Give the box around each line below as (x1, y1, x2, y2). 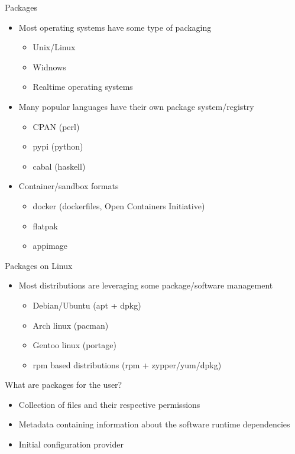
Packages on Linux (5, 259, 73, 271)
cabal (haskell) (33, 160, 86, 172)
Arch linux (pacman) (33, 319, 109, 331)
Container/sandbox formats (18, 180, 119, 192)
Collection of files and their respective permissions (18, 398, 200, 410)
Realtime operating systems (33, 80, 133, 93)
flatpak (33, 219, 58, 232)
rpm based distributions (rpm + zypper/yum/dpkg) (33, 358, 222, 371)
